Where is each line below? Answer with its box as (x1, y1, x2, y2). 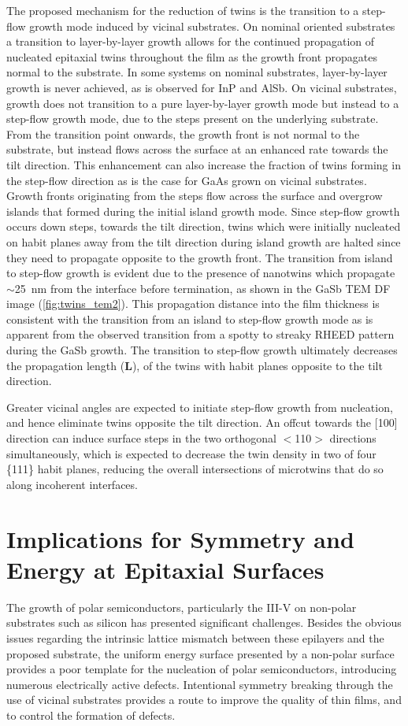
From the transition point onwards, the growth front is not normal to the (6, 125, 360, 142)
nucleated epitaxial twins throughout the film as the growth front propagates (6, 48, 377, 65)
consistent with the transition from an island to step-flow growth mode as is (6, 310, 373, 327)
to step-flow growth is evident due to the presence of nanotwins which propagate (6, 265, 395, 281)
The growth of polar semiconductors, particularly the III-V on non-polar (6, 598, 357, 615)
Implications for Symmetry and (6, 522, 354, 554)
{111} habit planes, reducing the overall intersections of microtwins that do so (6, 461, 384, 477)
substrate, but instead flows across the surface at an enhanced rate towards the (6, 141, 388, 157)
